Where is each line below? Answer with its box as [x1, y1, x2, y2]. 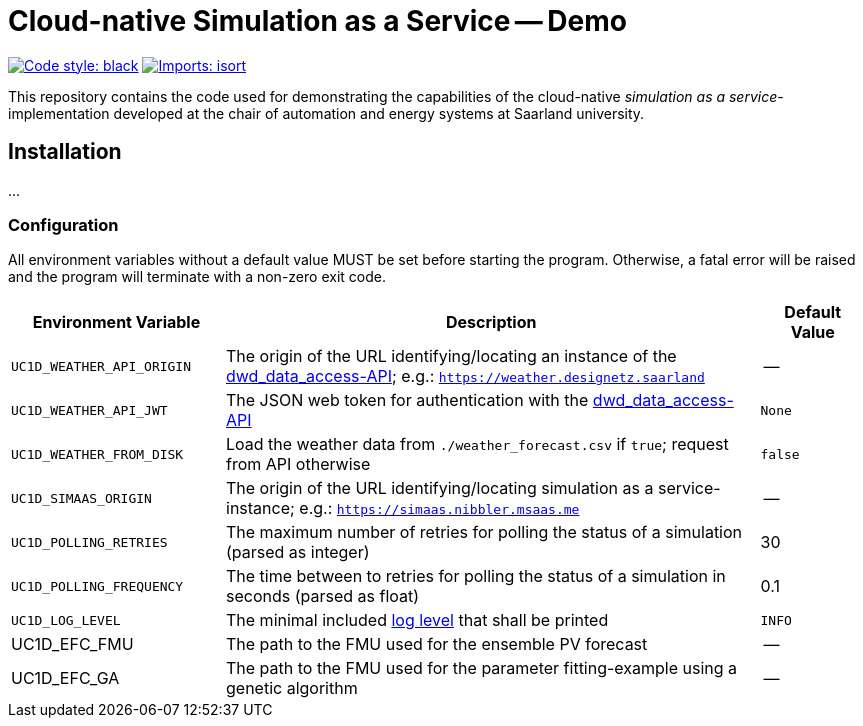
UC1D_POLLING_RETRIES [11, 534, 168, 550]
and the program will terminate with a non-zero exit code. [8, 268, 386, 286]
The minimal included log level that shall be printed [226, 610, 609, 631]
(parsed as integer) [226, 542, 370, 563]
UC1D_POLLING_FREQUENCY [11, 578, 184, 594]
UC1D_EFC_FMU [11, 634, 134, 655]
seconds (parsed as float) [226, 586, 420, 607]
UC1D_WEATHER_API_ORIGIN [11, 358, 192, 374]
